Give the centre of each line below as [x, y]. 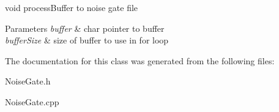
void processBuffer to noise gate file [72, 7]
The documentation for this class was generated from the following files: [140, 60]
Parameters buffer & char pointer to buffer [85, 28]
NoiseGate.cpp [32, 101]
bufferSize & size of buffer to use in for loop [87, 40]
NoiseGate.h [28, 81]
